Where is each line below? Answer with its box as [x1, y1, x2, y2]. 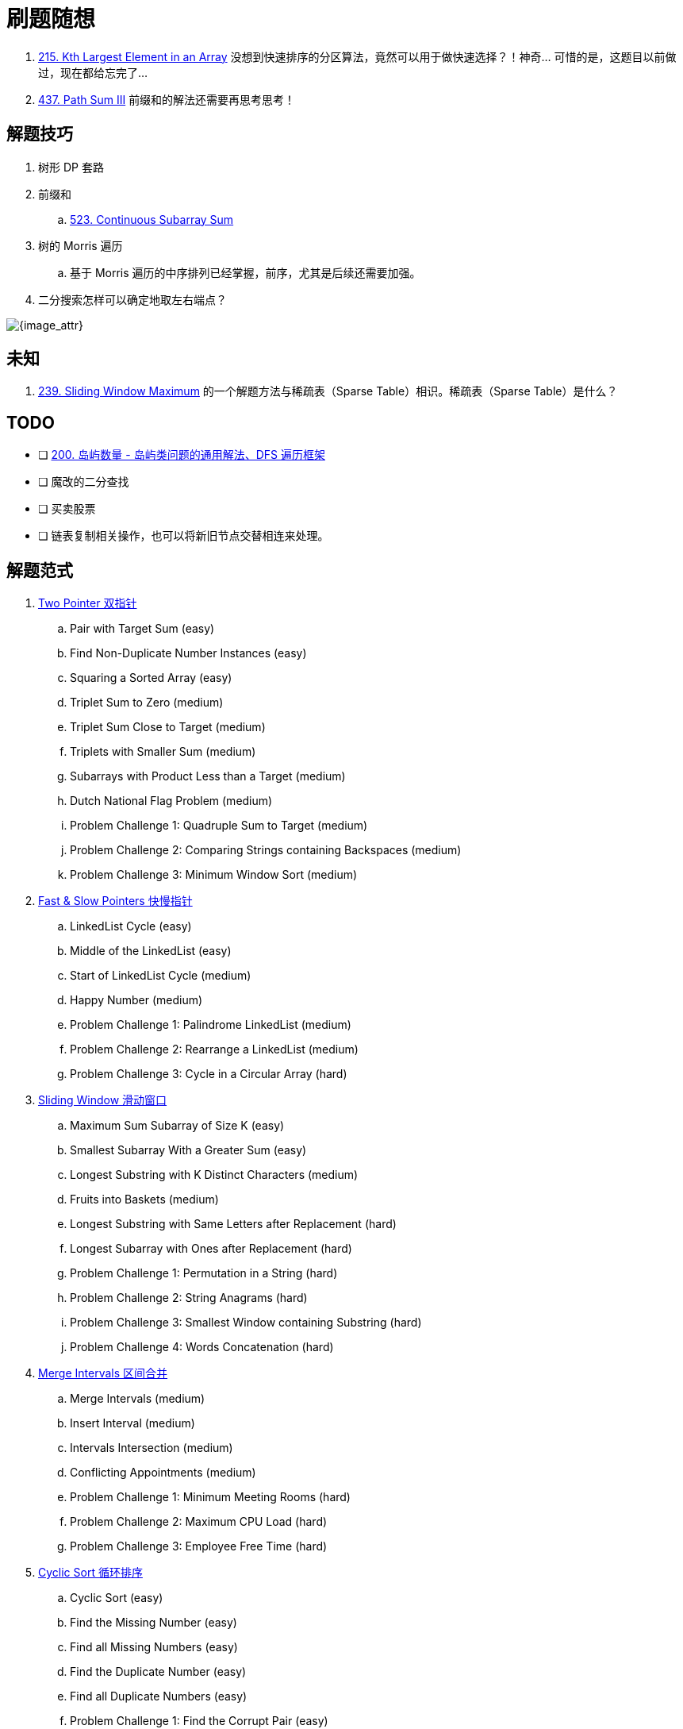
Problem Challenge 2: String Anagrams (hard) [70, 1291, 308, 1305]
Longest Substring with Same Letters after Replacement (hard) [70, 1217, 397, 1231]
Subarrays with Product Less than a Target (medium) [70, 769, 346, 784]
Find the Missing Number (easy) [70, 1615, 237, 1630]
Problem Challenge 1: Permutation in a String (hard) [70, 1266, 338, 1280]
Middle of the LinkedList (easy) [70, 944, 232, 958]
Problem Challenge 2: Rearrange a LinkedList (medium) [70, 1042, 359, 1057]
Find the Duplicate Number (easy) [70, 1665, 247, 1679]
